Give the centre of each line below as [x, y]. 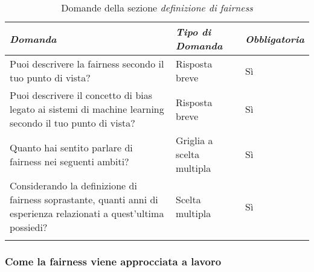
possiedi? [29, 227]
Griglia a [194, 140]
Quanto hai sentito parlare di [71, 147]
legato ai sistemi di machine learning [87, 109]
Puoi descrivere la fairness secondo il [87, 64]
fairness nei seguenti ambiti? [69, 161]
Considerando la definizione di [73, 185]
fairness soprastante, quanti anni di [84, 199]
